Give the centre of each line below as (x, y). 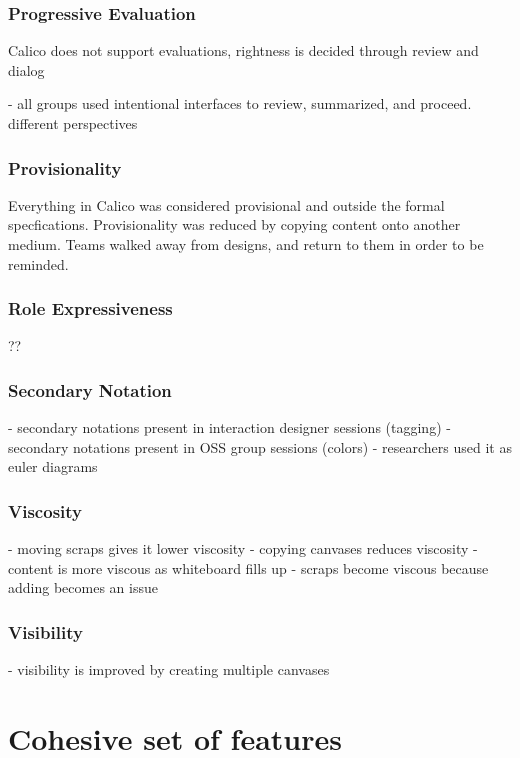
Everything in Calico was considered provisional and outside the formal (226, 204)
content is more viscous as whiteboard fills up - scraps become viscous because (248, 567)
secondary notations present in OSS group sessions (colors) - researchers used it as (260, 446)
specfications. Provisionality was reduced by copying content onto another (234, 224)
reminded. (38, 263)
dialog (26, 69)
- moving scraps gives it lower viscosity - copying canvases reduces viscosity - (243, 548)
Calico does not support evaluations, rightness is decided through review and (243, 50)
